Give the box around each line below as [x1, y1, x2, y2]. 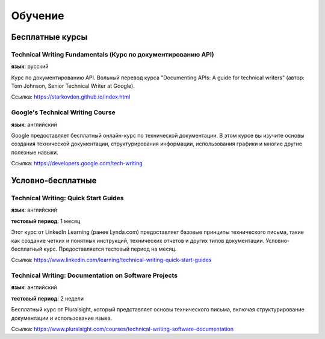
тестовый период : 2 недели [11, 295, 84, 302]
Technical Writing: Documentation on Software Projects [11, 271, 178, 279]
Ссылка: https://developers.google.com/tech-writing [11, 160, 143, 167]
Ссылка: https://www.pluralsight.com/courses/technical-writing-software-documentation [11, 325, 234, 332]
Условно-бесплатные [11, 176, 97, 186]
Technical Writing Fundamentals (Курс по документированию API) [11, 50, 214, 58]
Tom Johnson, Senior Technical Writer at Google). [11, 82, 135, 90]
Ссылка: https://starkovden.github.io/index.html [11, 93, 131, 100]
